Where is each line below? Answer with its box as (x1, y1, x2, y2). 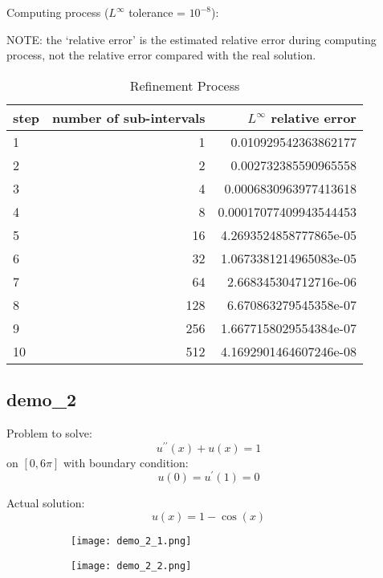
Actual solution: (6, 495, 85, 511)
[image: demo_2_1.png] (71, 535, 192, 547)
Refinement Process (129, 75, 240, 95)
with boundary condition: (63, 454, 189, 470)
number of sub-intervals (52, 108, 206, 127)
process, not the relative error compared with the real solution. (6, 47, 316, 63)
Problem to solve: (6, 424, 92, 441)
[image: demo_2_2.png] (71, 560, 192, 572)
